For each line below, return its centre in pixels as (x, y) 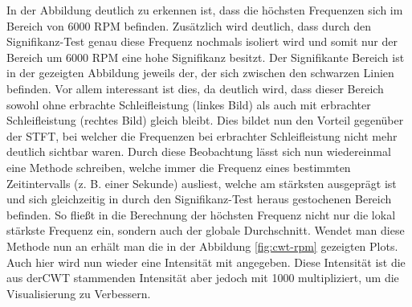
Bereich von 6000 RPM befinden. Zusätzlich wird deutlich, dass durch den (189, 25)
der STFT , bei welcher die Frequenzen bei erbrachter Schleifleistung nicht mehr (202, 135)
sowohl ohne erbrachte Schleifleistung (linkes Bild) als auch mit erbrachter (189, 104)
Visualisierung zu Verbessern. (79, 293)
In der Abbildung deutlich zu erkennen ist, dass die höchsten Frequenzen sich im (205, 10)
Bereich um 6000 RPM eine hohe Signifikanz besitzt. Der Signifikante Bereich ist (206, 57)
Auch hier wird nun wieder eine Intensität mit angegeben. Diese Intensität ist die (206, 262)
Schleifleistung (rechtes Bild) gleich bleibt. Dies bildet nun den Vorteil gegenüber (205, 120)
